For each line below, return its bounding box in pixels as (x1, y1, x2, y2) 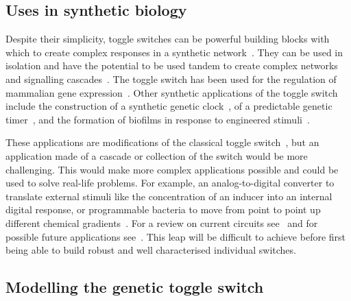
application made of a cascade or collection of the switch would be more (5, 148, 308, 162)
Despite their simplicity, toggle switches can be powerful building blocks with (5, 32, 330, 46)
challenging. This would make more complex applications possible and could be (5, 162, 339, 176)
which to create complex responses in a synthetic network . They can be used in (5, 45, 343, 59)
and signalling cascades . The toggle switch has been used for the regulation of (5, 71, 337, 86)
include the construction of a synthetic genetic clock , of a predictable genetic (5, 99, 332, 113)
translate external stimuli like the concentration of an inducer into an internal (5, 189, 332, 203)
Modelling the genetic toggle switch (5, 276, 264, 298)
